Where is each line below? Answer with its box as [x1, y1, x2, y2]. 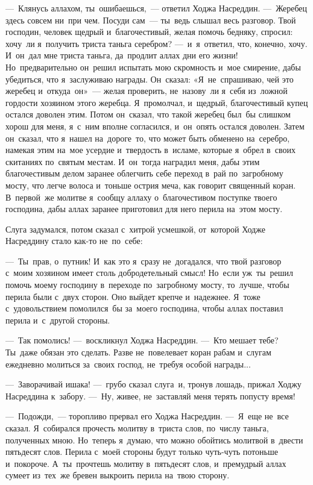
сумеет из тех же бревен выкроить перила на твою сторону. [5, 469, 230, 481]
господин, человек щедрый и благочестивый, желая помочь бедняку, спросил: [5, 25, 293, 38]
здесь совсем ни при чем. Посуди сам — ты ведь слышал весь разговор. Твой [5, 13, 296, 26]
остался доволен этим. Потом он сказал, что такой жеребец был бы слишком [5, 108, 291, 120]
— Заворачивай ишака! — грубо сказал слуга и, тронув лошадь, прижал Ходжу [5, 378, 302, 390]
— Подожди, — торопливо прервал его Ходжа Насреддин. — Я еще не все [5, 410, 289, 422]
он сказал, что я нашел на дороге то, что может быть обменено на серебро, [5, 131, 290, 144]
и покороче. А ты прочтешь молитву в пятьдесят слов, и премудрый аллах [5, 457, 286, 469]
